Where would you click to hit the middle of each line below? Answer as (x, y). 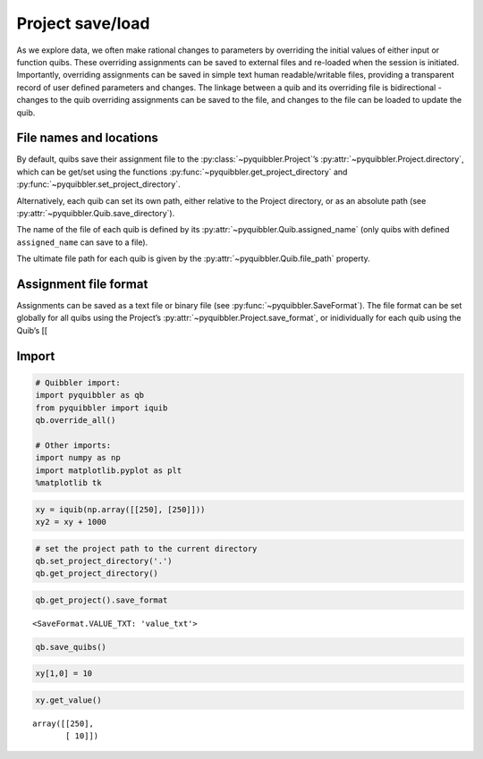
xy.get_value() (68, 700)
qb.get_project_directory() (97, 573)
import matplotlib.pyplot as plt (109, 470)
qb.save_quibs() (71, 647)
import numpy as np (78, 458)
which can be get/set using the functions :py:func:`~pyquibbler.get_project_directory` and (182, 172)
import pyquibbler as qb (90, 395)
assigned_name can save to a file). (82, 242)
